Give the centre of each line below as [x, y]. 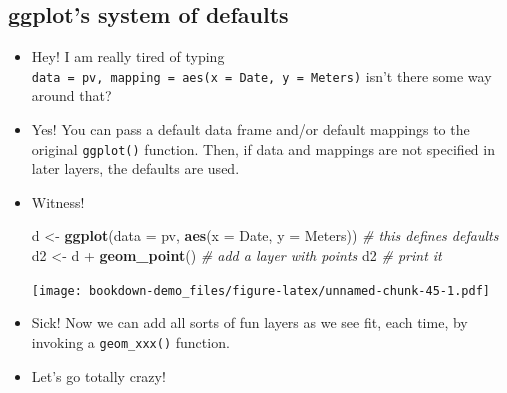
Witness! [58, 201]
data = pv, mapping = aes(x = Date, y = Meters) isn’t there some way [261, 75]
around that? [71, 95]
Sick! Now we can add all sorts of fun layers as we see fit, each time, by [249, 322]
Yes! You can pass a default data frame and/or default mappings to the [250, 129]
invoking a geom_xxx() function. [130, 341]
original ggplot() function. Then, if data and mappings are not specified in [263, 148]
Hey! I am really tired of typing [128, 56]
